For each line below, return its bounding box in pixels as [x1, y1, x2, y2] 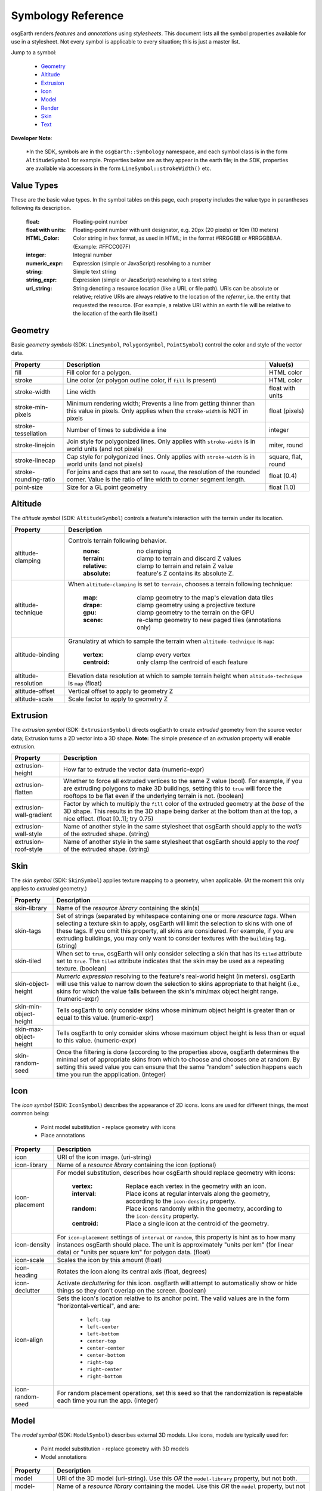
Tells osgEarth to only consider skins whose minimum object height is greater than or [56, 1006, 295, 1014]
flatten [14, 788, 33, 796]
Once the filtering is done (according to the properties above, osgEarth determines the [56, 1047, 299, 1056]
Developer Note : [11, 134, 52, 141]
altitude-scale [14, 695, 54, 703]
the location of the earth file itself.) [73, 310, 158, 317]
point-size [14, 483, 43, 491]
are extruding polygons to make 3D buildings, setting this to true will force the [63, 784, 282, 793]
